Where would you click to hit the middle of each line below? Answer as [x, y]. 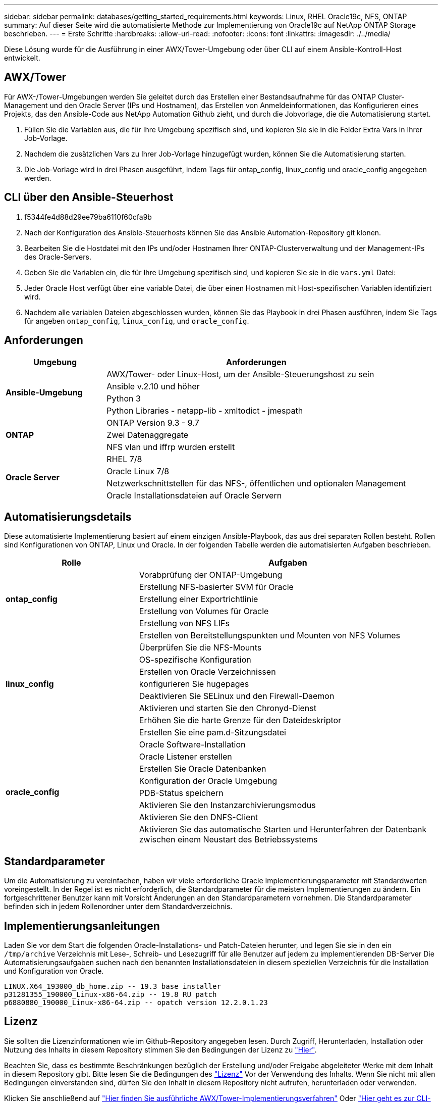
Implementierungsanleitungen [82, 926]
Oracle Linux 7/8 [138, 471]
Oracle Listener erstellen [185, 757]
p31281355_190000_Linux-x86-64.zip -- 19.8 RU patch [111, 995]
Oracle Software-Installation [192, 745]
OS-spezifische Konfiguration [195, 660]
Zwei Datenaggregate [148, 435]
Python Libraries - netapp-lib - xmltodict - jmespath [205, 410]
